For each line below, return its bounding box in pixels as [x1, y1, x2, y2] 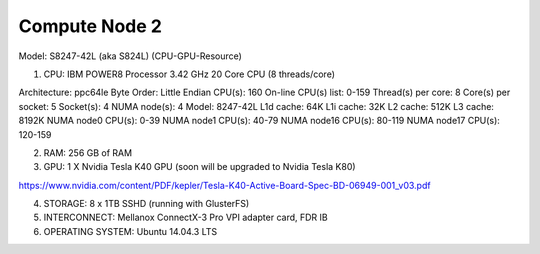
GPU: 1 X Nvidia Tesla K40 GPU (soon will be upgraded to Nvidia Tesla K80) [43, 161, 356, 173]
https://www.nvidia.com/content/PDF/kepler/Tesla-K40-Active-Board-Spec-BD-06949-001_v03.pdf [18, 179, 431, 191]
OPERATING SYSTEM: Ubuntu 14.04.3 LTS [43, 225, 218, 237]
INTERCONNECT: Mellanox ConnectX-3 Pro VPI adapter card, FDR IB [43, 211, 329, 224]
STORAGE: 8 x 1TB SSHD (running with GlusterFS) [43, 198, 250, 210]
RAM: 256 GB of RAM [43, 146, 133, 159]
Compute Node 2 [18, 15, 162, 37]
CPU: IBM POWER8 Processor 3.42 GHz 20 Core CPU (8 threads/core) [43, 68, 335, 80]
